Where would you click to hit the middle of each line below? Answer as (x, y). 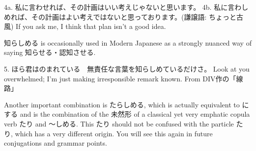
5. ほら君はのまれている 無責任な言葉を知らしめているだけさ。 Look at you (127, 68)
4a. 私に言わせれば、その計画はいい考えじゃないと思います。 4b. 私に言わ (123, 7)
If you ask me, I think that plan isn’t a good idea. (91, 26)
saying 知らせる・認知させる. (50, 52)
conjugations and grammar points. (56, 143)
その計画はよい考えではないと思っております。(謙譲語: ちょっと (134, 16)
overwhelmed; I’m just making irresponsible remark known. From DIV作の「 (120, 78)
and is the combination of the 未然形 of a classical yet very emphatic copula (135, 114)
